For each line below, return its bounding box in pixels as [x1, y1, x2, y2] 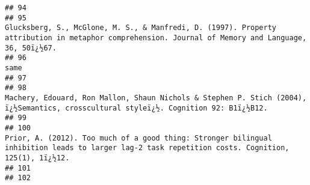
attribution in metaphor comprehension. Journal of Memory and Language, [5, 33, 307, 42]
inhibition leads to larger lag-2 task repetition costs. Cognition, [5, 144, 290, 153]
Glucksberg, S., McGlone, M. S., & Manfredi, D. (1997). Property [5, 23, 277, 32]
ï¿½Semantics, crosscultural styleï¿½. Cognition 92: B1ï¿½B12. [5, 103, 268, 112]
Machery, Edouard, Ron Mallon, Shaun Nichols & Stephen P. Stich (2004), [5, 93, 307, 102]
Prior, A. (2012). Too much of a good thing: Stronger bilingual [5, 133, 272, 142]
